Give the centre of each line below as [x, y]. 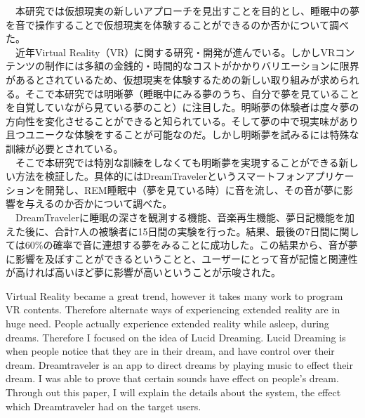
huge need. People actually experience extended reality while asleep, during [167, 324]
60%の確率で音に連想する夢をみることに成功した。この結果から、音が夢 [191, 245]
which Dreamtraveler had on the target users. [104, 406]
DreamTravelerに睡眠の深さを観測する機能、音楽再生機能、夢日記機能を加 [185, 217]
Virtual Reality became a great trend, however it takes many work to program [174, 295]
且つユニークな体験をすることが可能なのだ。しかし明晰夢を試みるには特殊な [182, 135]
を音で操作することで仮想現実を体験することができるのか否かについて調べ [177, 24]
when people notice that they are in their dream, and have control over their [170, 351]
